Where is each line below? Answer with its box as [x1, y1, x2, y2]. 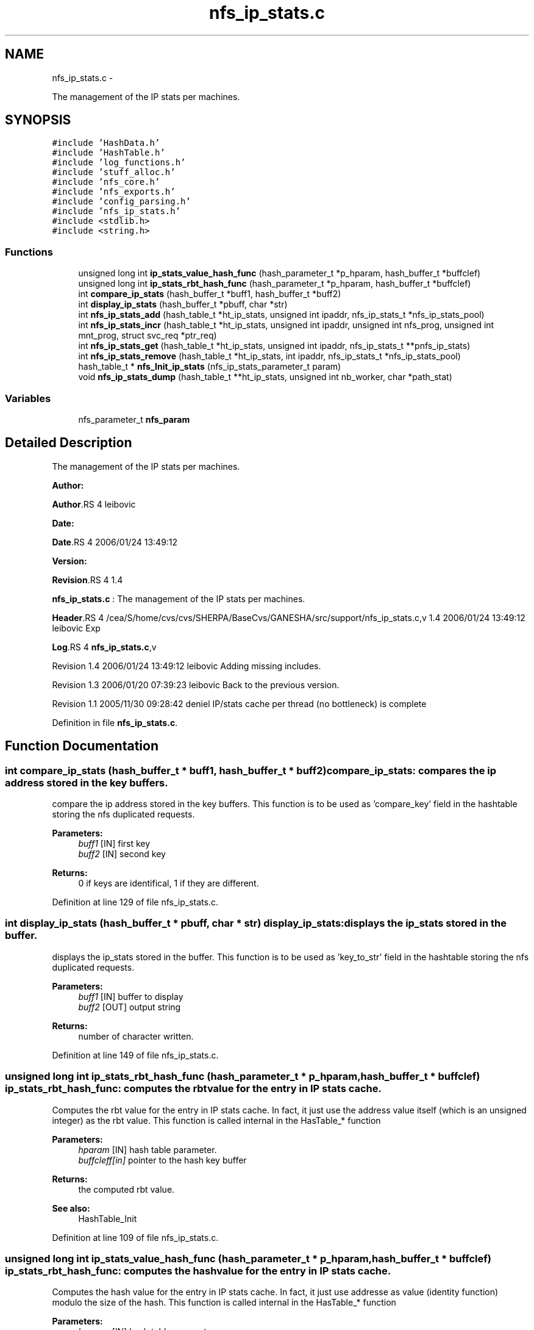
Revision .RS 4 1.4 [52, 574, 123, 585]
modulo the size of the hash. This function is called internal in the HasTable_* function [52, 1297, 396, 1308]
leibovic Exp [52, 622, 101, 633]
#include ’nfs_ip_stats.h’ [52, 206, 181, 217]
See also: [52, 1202, 90, 1213]
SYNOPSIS [5, 112, 71, 128]
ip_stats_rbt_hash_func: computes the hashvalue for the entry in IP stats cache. [5, 1264, 391, 1277]
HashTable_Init [78, 1213, 137, 1224]
